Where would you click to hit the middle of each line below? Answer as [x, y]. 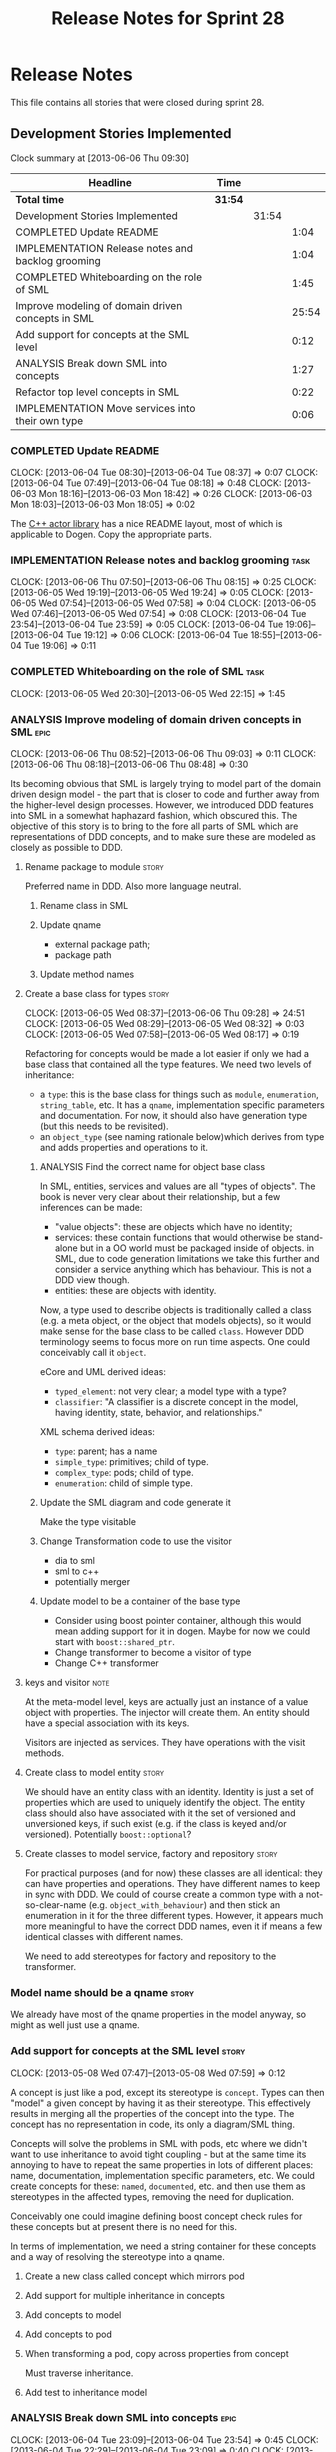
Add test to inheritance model [86, 2392]
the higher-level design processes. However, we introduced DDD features [162, 804]
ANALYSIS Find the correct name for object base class [152, 1166]
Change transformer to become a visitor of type [153, 1652]
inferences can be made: [91, 1207]
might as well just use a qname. [75, 2025]
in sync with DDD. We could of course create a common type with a [164, 1894]
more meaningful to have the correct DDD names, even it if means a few [173, 1926]
